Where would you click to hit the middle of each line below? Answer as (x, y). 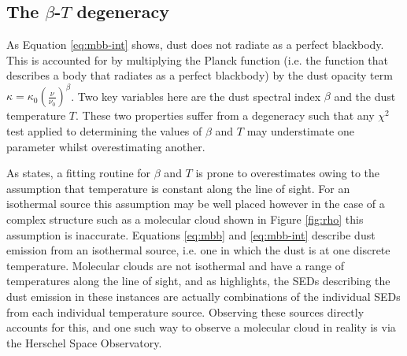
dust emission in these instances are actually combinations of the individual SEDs (203, 297)
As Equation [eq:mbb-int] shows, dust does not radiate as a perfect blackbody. (195, 44)
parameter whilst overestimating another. (106, 146)
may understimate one (300, 131)
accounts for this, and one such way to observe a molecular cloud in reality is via (201, 327)
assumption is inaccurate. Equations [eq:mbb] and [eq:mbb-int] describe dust (191, 234)
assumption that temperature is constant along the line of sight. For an (178, 188)
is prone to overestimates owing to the (288, 173)
